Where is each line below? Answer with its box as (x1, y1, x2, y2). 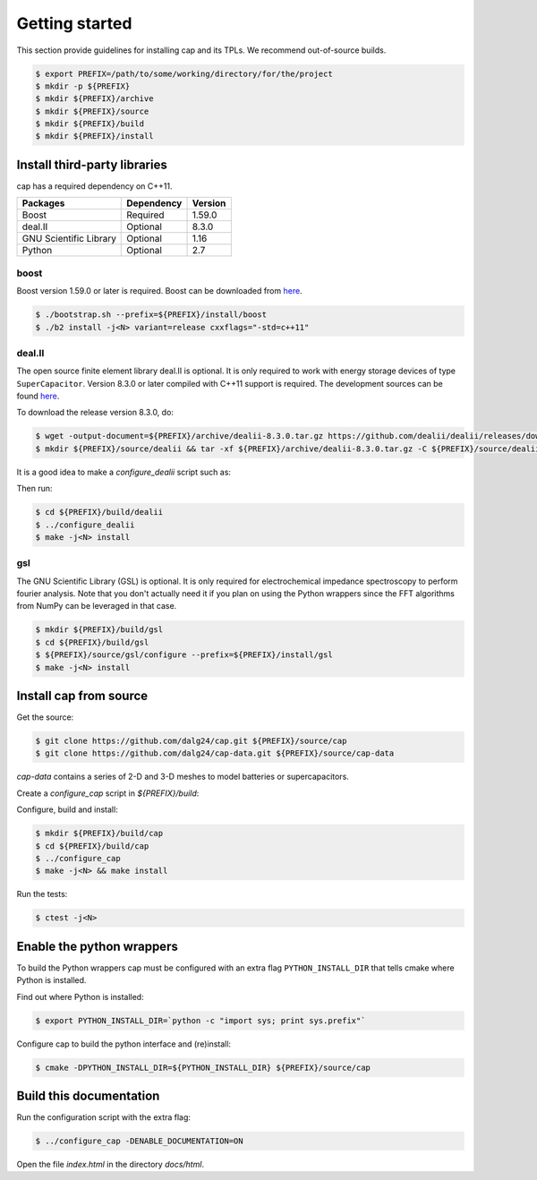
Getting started (16, 13, 132, 33)
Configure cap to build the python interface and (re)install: (16, 1039, 232, 1049)
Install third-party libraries (16, 157, 167, 172)
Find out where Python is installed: (16, 991, 144, 1002)
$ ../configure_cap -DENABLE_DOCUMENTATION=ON (35, 1136, 243, 1146)
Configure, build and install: (16, 804, 118, 815)
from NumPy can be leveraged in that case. (16, 601, 177, 611)
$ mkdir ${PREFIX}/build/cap (35, 828, 164, 839)
